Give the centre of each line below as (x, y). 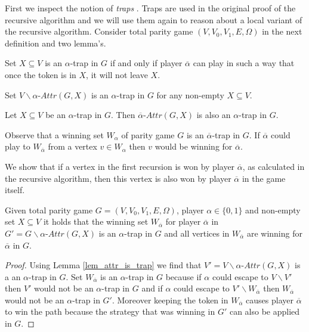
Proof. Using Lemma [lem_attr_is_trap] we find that (103, 265)
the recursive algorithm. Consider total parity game (99, 31)
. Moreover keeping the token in (170, 300)
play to (18, 146)
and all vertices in (197, 233)
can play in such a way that (244, 63)
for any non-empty (190, 94)
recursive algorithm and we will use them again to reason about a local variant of (154, 19)
